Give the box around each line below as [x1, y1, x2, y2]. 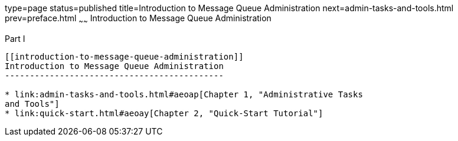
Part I [5, 33, 25, 44]
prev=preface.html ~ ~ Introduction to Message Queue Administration [5, 13, 271, 25]
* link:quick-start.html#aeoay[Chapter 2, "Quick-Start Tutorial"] [5, 108, 323, 118]
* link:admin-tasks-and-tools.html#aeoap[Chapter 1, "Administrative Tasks [5, 89, 363, 99]
